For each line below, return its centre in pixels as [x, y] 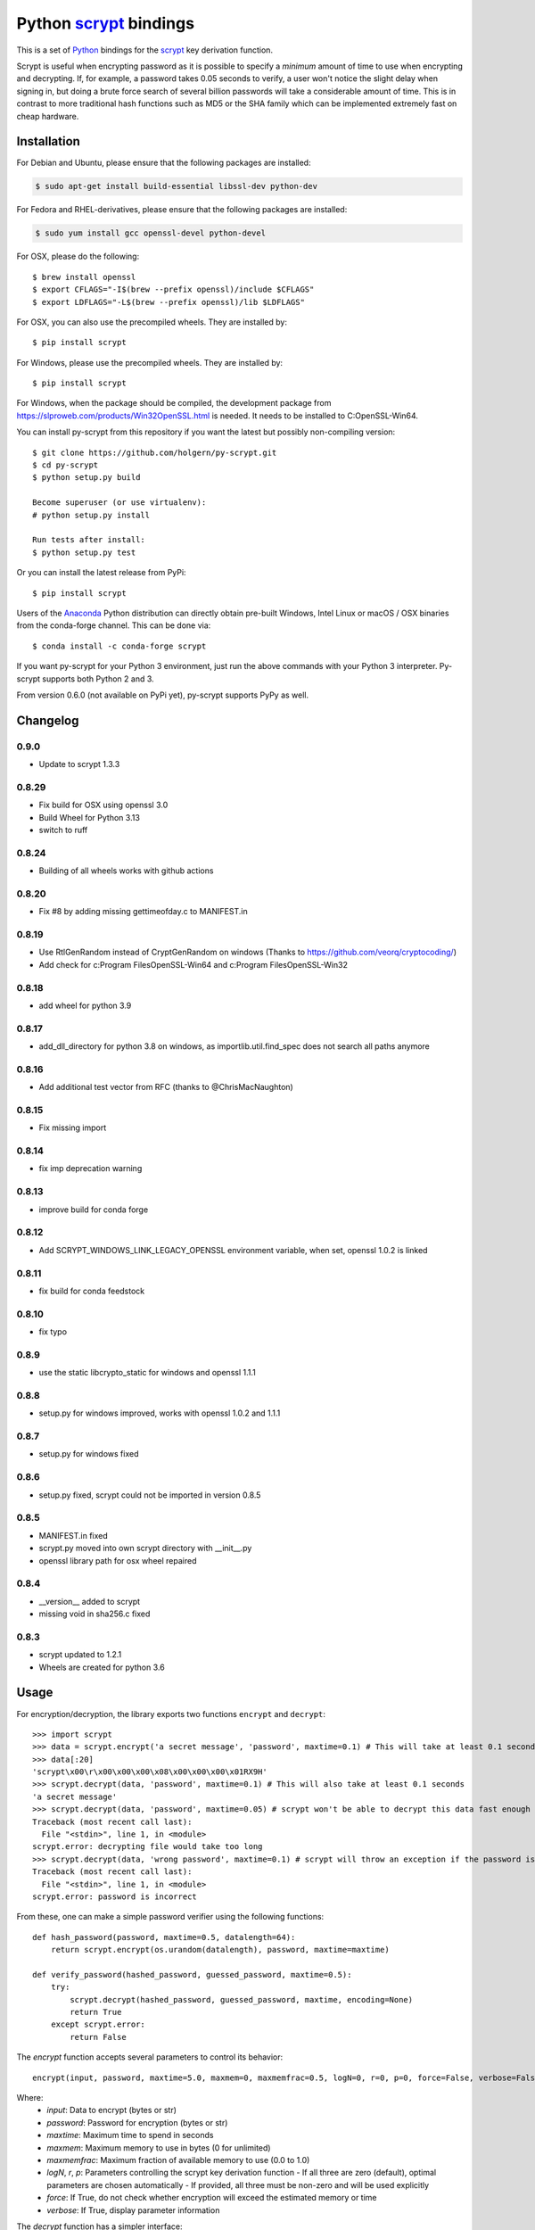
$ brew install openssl [84, 277]
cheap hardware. [48, 116]
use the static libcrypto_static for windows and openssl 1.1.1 [147, 1373]
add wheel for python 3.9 [85, 1005]
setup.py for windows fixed [89, 1454]
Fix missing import [73, 1127]
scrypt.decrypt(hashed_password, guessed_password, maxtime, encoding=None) [242, 1999]
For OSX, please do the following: [78, 256]
